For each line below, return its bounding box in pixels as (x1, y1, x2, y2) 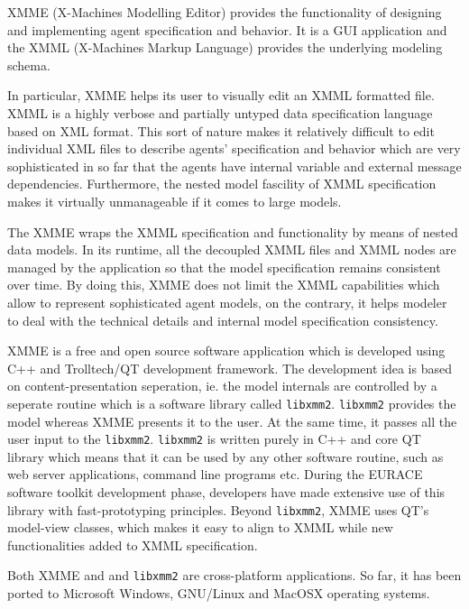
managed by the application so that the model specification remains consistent (7, 257, 441, 276)
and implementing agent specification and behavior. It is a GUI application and (7, 20, 447, 39)
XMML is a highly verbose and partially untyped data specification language (7, 103, 433, 122)
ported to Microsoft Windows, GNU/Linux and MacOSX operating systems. (7, 584, 430, 603)
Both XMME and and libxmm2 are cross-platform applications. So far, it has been (7, 566, 462, 585)
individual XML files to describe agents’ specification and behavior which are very (7, 139, 461, 158)
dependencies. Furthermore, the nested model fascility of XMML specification (7, 174, 437, 193)
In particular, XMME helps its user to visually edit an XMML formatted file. (7, 86, 435, 105)
